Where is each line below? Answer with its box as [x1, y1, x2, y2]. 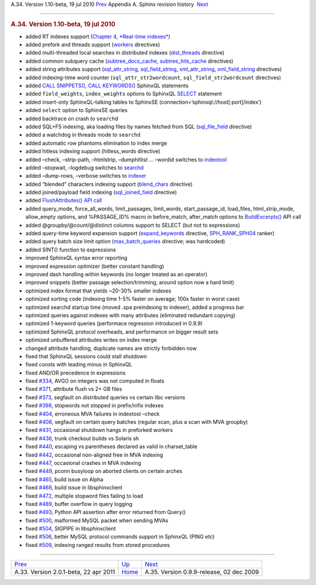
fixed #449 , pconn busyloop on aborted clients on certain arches [25, 468, 183, 475]
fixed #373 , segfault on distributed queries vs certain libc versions [25, 393, 186, 401]
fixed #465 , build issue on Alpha [25, 475, 104, 483]
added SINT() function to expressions [25, 246, 116, 253]
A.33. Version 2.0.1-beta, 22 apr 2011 [14, 568, 115, 576]
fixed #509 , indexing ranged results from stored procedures [25, 541, 170, 548]
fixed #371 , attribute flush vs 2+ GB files [25, 386, 122, 393]
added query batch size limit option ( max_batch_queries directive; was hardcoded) [25, 238, 225, 245]
